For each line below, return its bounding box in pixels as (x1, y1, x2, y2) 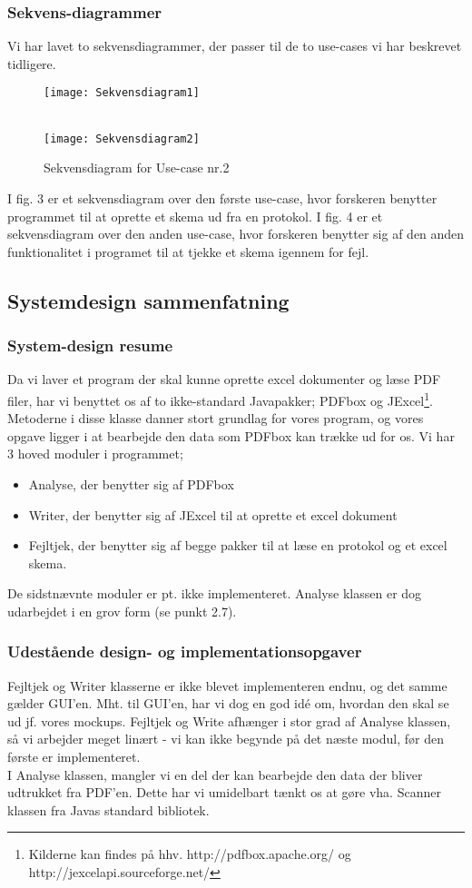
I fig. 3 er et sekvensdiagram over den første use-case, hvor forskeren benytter (7, 188, 438, 207)
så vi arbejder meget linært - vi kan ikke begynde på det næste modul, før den (7, 729, 444, 748)
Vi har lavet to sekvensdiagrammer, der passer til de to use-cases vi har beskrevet (7, 36, 462, 55)
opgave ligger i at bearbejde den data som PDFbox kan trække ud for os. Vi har (7, 426, 455, 445)
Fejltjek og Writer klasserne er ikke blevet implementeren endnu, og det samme (7, 676, 447, 695)
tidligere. (7, 54, 56, 73)
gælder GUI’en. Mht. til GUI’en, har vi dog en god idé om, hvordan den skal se (7, 694, 449, 713)
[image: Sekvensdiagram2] (44, 132, 200, 145)
